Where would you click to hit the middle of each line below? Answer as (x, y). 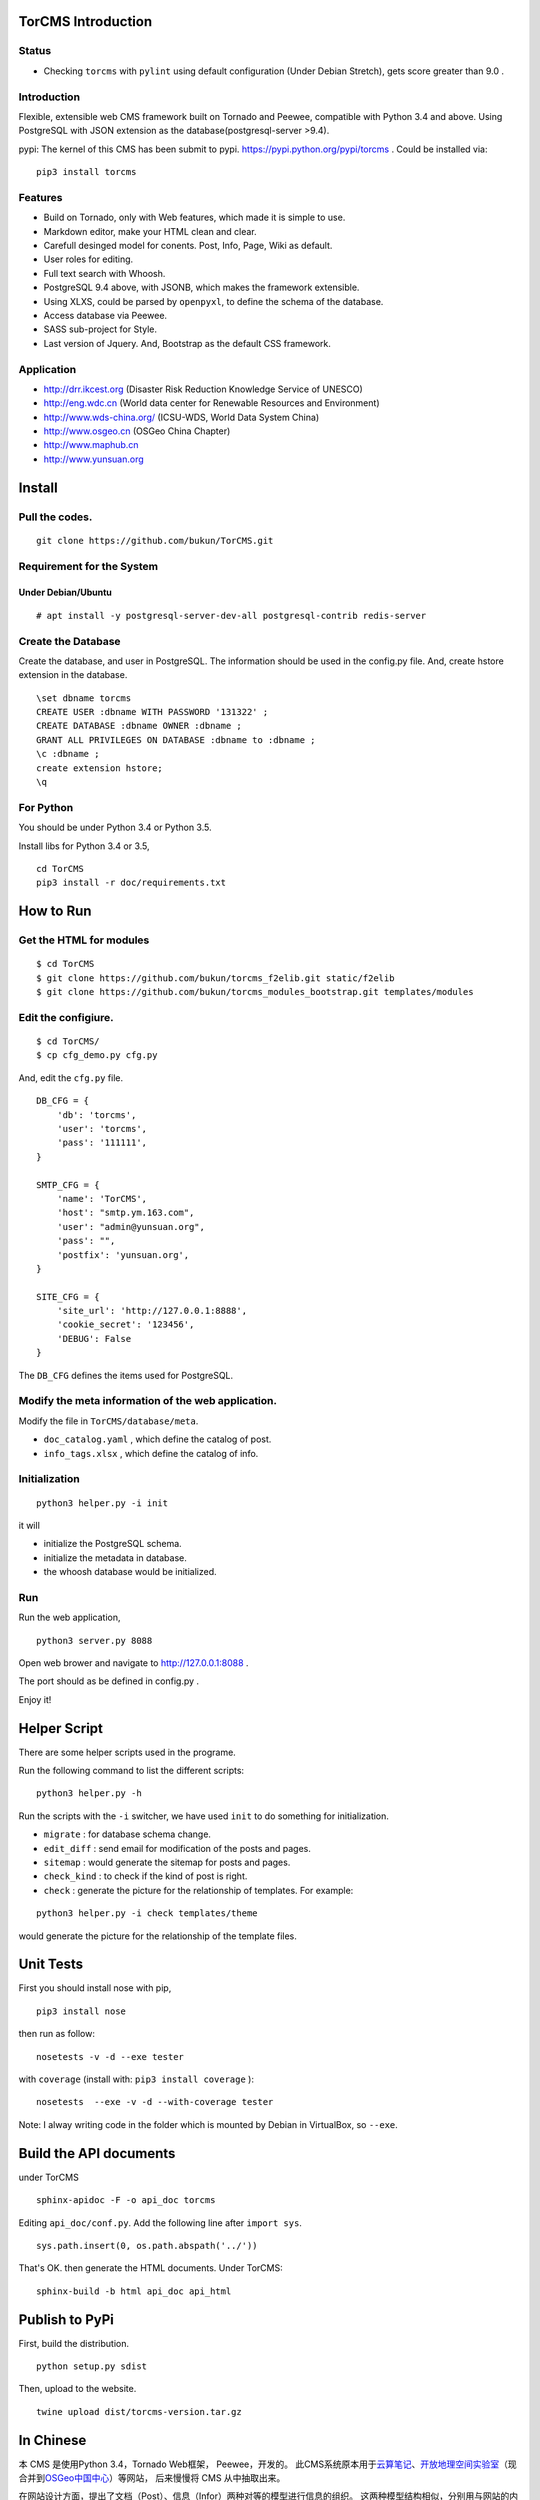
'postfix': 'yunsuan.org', (123, 1254)
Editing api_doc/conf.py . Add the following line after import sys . (160, 2222)
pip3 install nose (81, 2011)
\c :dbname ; (68, 754)
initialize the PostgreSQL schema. (112, 1544)
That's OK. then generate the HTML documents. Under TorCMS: (151, 2268)
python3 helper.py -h (89, 1793)
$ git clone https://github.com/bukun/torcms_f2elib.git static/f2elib (215, 978)
